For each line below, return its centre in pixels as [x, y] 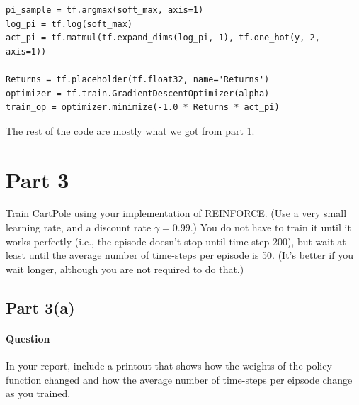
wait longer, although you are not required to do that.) [125, 268]
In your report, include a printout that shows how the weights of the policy [169, 366]
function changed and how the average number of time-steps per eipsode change [179, 379]
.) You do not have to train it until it [270, 227]
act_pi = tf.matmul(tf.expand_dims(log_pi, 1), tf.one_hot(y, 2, [163, 38]
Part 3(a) [40, 307]
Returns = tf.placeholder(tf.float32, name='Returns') [138, 79]
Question [28, 338]
